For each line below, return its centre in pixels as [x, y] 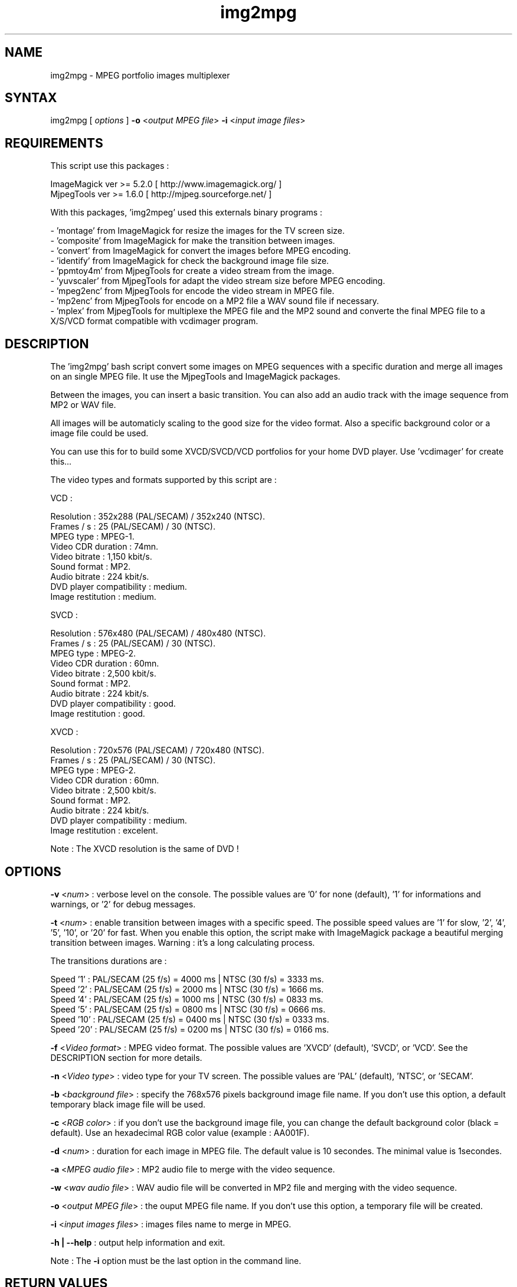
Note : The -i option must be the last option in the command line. [176, 1260]
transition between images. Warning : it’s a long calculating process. [183, 942]
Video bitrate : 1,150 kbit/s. [101, 557]
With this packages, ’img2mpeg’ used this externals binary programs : [186, 213]
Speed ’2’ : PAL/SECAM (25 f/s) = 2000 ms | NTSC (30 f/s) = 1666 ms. [187, 989]
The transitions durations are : [109, 961]
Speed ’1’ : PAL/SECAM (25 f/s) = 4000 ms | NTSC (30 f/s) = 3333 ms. [187, 979]
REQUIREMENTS [54, 143]
